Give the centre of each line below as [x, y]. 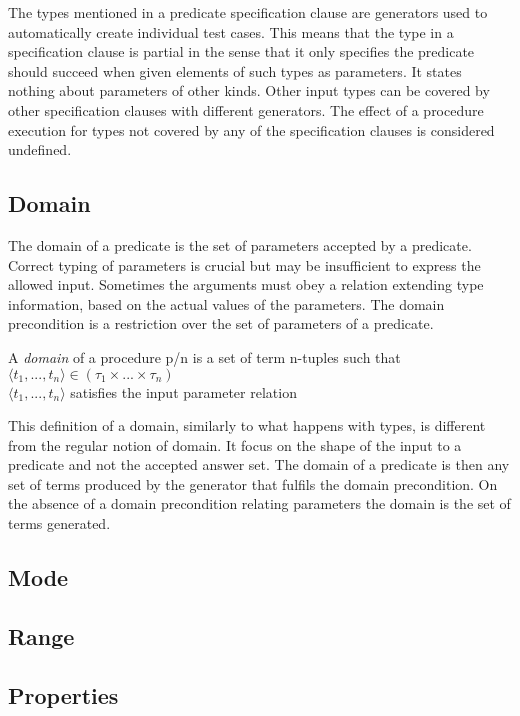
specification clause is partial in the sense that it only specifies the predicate [241, 51]
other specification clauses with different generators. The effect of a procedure [246, 109]
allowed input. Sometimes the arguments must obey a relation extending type [246, 284]
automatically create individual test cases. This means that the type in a [231, 31]
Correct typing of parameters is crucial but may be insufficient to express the [244, 264]
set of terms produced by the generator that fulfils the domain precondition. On [253, 483]
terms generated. [59, 523]
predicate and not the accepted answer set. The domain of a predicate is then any [259, 464]
